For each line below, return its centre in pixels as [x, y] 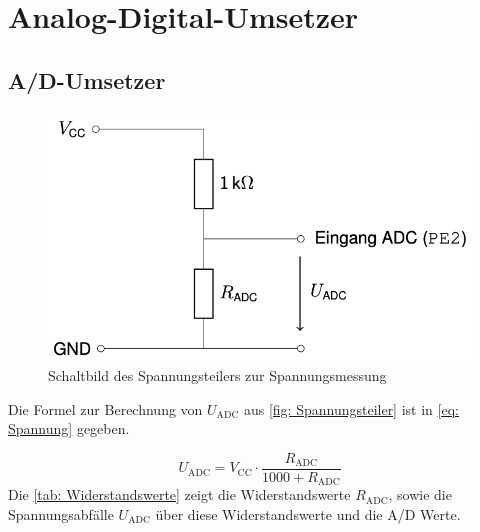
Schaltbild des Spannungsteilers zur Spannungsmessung [217, 375]
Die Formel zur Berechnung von [105, 408]
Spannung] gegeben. [69, 428]
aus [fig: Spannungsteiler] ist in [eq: [351, 408]
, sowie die [420, 494]
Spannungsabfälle [61, 514]
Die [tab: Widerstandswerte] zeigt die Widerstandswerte [179, 494]
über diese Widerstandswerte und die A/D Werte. [308, 514]
